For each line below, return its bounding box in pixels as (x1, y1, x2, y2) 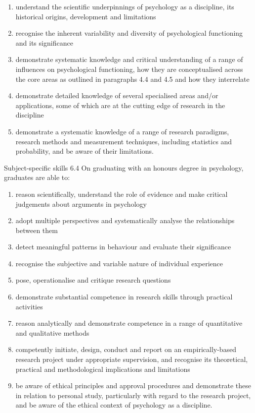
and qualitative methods (15, 327, 89, 338)
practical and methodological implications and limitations (15, 363, 190, 374)
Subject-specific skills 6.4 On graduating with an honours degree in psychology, (4, 162, 244, 173)
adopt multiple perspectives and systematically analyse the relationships (15, 215, 235, 226)
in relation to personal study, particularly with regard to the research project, (15, 390, 251, 400)
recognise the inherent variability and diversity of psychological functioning (15, 28, 243, 38)
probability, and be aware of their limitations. (15, 146, 154, 156)
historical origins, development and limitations (15, 11, 156, 21)
